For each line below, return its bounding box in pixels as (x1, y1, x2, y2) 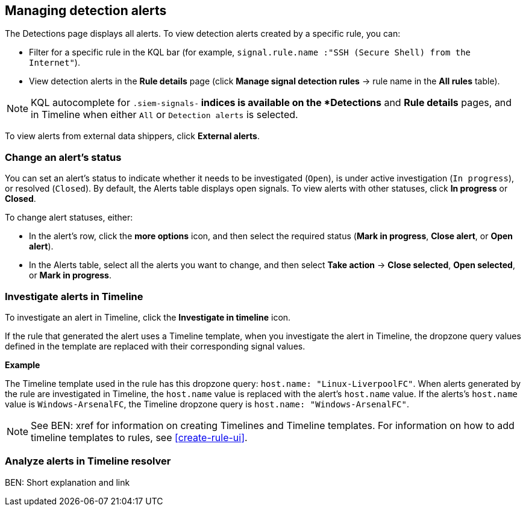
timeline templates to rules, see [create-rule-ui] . (31, 431, 248, 444)
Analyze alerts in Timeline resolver (5, 455, 171, 468)
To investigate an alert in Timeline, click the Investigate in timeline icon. (5, 312, 291, 322)
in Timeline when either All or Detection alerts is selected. (31, 108, 298, 121)
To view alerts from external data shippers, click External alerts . (5, 131, 260, 142)
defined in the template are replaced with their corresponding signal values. (5, 340, 305, 351)
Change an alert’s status (5, 151, 122, 163)
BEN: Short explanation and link (5, 477, 130, 487)
